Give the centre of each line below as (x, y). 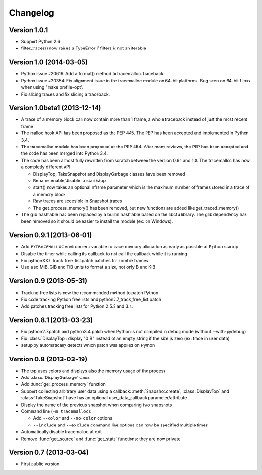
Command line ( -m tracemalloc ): (56, 411)
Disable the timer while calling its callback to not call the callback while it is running (104, 254)
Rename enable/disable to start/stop (70, 180)
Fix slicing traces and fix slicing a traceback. (65, 94)
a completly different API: (47, 167)
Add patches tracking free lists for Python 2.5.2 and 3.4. (77, 306)
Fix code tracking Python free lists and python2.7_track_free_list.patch (91, 299)
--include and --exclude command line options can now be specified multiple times (121, 425)
